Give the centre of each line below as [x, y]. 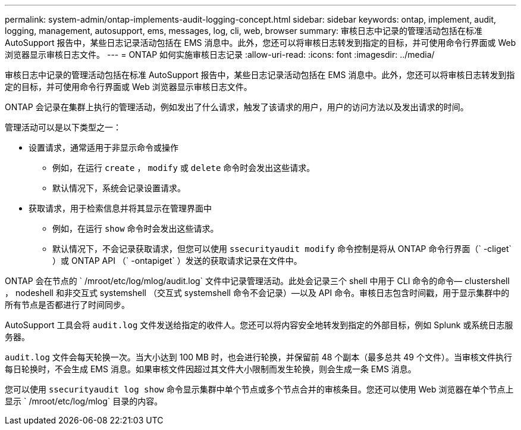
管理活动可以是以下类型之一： [63, 127]
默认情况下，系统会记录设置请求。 [119, 188]
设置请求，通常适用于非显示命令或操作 [103, 147]
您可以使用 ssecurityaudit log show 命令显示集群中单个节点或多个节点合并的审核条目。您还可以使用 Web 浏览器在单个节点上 [259, 389]
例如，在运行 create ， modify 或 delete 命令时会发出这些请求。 [184, 168]
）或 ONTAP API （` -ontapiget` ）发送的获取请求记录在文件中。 [177, 261]
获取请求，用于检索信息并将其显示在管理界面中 [120, 208]
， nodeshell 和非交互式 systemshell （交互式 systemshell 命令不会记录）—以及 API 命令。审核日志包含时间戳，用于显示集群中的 [257, 293]
